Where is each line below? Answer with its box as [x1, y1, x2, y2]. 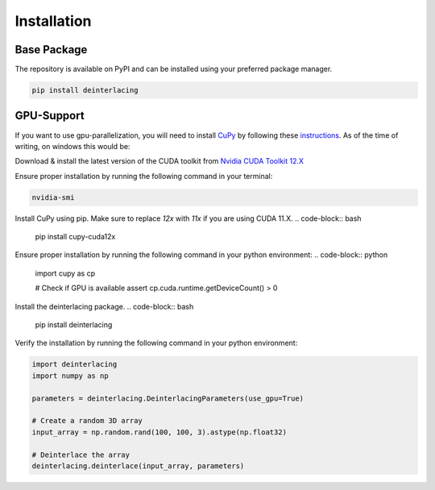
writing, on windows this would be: [14, 141, 130, 151]
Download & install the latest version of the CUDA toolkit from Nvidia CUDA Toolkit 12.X [14, 156, 304, 166]
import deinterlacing [31, 359, 118, 369]
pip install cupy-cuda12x [35, 232, 116, 242]
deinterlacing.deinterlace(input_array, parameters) [31, 461, 245, 471]
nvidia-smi [31, 193, 75, 201]
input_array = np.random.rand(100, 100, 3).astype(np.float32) [31, 427, 288, 437]
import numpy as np [31, 371, 109, 380]
